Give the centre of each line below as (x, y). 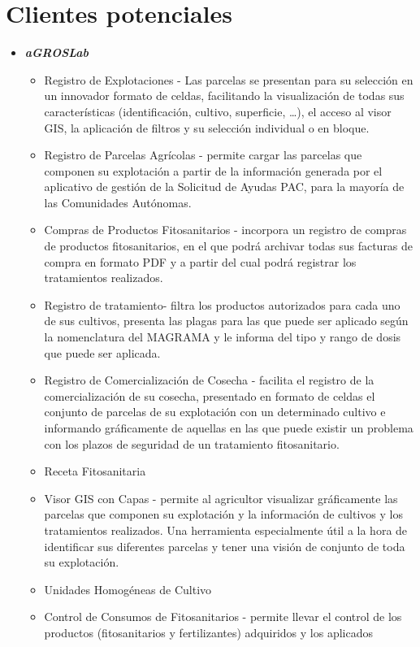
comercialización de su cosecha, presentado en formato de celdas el (210, 395)
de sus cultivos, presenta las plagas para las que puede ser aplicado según (226, 321)
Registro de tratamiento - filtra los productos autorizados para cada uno (222, 304)
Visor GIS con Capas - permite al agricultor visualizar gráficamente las (221, 498)
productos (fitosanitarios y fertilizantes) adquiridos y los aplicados (208, 632)
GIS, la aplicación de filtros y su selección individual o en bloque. (207, 127)
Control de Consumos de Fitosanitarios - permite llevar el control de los (223, 617)
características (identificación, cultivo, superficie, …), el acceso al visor (218, 111)
